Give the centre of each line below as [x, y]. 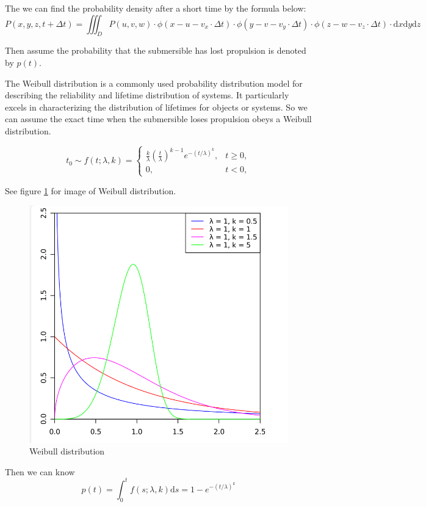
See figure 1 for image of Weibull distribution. [91, 190]
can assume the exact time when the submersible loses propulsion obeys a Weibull [158, 119]
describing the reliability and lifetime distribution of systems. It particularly [147, 95]
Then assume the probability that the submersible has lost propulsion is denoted [156, 50]
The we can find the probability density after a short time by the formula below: [156, 8]
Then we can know [40, 471]
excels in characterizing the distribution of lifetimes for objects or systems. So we [156, 107]
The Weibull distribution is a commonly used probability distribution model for [154, 83]
